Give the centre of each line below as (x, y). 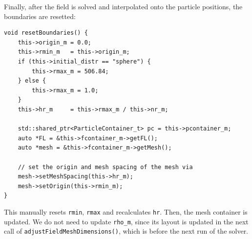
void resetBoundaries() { (46, 33)
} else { (32, 81)
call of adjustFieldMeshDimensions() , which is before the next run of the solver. (126, 231)
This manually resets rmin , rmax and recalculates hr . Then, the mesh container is (126, 211)
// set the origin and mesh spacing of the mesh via (105, 167)
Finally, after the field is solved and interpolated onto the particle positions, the (123, 6)
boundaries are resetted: (40, 16)
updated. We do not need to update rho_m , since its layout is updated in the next (126, 221)
